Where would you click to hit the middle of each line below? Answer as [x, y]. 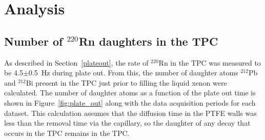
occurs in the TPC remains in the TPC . [67, 133]
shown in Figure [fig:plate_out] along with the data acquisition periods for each [130, 102]
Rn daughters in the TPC [148, 41]
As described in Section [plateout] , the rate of [76, 62]
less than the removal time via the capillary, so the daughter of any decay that [127, 123]
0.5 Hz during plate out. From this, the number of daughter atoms [133, 73]
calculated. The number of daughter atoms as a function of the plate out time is [130, 93]
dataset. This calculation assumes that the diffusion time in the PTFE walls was [130, 113]
